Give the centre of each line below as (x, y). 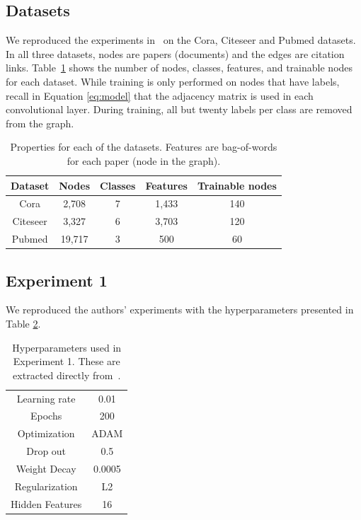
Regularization (46, 486)
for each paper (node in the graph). (144, 160)
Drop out (46, 451)
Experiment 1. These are (67, 361)
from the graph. (40, 123)
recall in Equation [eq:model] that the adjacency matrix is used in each (160, 95)
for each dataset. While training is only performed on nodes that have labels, (173, 81)
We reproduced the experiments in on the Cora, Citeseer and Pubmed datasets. (181, 40)
